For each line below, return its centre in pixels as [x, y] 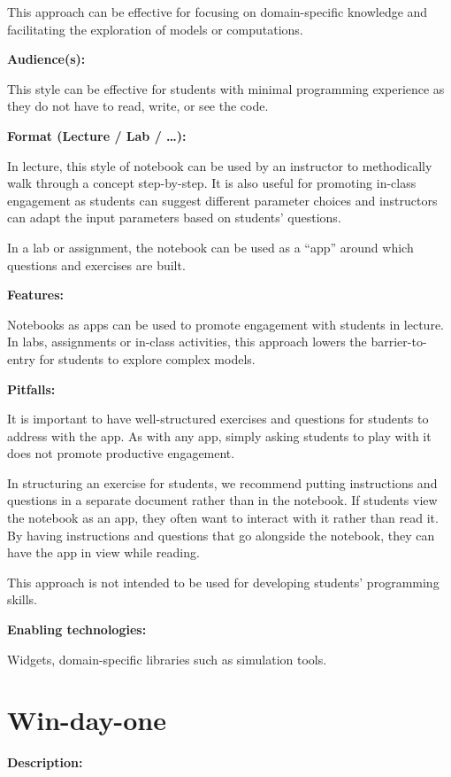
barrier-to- [399, 342]
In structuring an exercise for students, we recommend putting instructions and [222, 482]
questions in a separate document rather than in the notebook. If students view [222, 500]
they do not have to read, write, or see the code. [138, 106]
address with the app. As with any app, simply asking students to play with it [219, 435]
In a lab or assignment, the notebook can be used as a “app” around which [210, 247]
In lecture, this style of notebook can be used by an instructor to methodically [220, 165]
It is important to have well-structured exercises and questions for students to [218, 419]
